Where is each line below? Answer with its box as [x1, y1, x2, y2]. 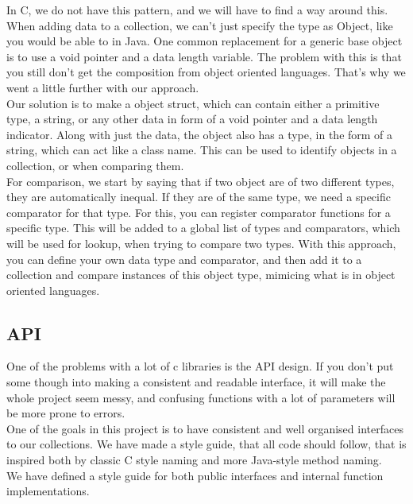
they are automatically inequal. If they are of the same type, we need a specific [6, 188, 391, 205]
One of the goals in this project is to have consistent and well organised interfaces [6, 420, 403, 436]
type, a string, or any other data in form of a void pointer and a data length [6, 110, 378, 127]
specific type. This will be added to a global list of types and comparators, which [6, 219, 400, 236]
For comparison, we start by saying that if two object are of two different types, [6, 173, 395, 189]
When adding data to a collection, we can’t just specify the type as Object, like [6, 17, 393, 33]
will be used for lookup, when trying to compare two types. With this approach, [6, 235, 396, 251]
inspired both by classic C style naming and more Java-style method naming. [6, 452, 382, 468]
